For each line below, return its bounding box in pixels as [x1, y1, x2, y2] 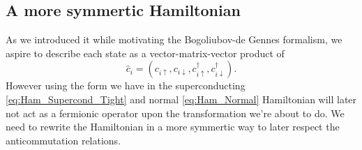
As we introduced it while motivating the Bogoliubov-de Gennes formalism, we [6, 32, 342, 47]
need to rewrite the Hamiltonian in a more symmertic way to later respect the [6, 119, 340, 134]
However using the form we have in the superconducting [6, 78, 246, 93]
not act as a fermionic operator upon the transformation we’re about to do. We [6, 105, 345, 120]
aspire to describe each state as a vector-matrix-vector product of [6, 45, 285, 60]
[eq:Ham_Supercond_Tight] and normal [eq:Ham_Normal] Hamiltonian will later [6, 91, 357, 106]
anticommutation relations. [6, 133, 121, 147]
